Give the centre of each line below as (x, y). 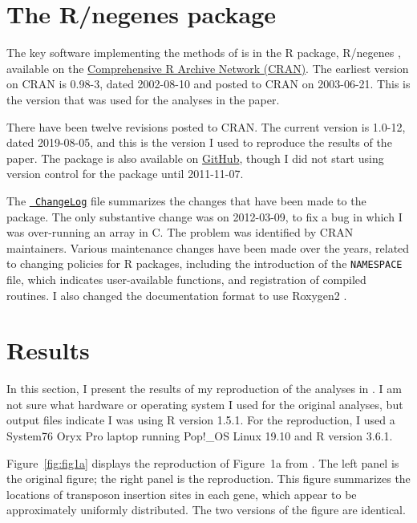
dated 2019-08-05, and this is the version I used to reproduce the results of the (199, 142)
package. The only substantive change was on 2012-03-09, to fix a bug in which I (204, 216)
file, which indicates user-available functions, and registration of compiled (186, 279)
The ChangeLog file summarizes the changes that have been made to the (186, 200)
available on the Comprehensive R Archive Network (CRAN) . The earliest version (208, 68)
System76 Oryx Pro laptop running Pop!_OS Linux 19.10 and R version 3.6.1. (200, 436)
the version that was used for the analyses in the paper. (143, 99)
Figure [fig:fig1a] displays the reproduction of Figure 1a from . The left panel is (203, 462)
